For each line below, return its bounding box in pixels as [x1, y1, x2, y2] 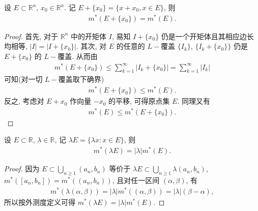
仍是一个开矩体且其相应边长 [161, 31, 254, 41]
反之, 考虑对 [4, 96, 44, 106]
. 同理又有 [177, 96, 211, 106]
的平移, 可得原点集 [108, 96, 170, 106]
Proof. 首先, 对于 [4, 31, 59, 41]
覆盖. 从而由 [58, 50, 98, 61]
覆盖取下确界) [58, 74, 104, 84]
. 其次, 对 [76, 41, 107, 51]
